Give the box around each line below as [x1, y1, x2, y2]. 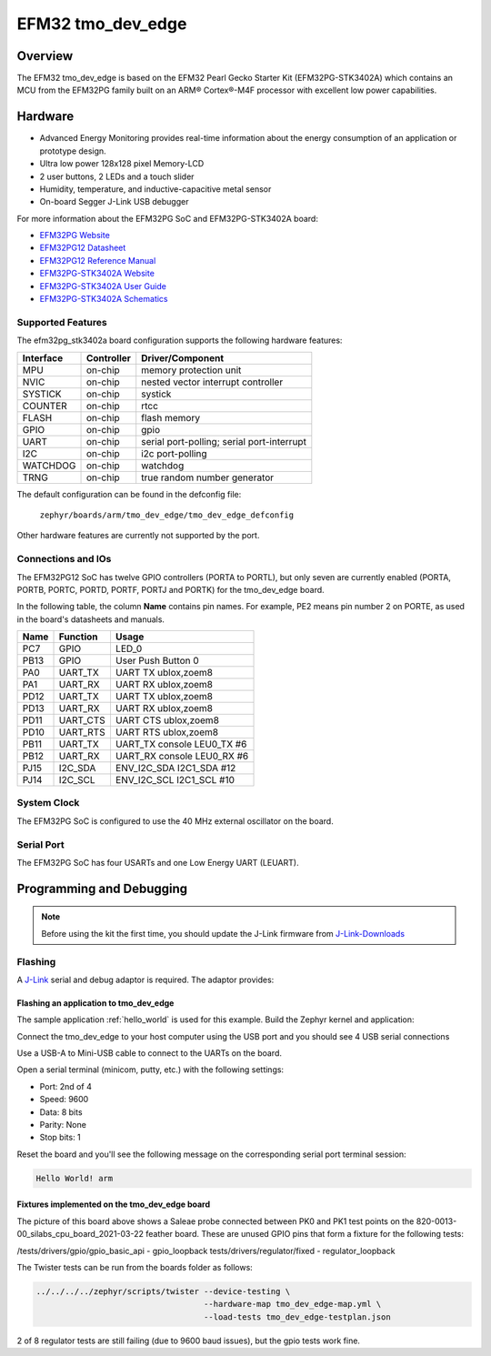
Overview [16, 48, 74, 64]
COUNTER [22, 399, 67, 412]
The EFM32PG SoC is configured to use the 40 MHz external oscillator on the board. [16, 815, 334, 827]
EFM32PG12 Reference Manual [39, 255, 156, 266]
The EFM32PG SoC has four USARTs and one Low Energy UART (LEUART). [16, 857, 299, 868]
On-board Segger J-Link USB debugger [39, 196, 189, 207]
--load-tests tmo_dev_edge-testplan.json [203, 1311, 391, 1322]
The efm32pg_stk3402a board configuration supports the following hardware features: [16, 335, 343, 346]
